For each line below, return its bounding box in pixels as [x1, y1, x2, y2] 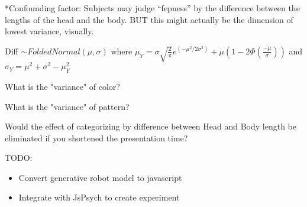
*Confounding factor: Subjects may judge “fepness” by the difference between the [5, 2, 300, 14]
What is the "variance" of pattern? [5, 100, 130, 112]
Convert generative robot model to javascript [18, 171, 182, 183]
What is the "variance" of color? [5, 80, 120, 92]
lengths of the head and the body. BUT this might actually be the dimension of [5, 13, 293, 25]
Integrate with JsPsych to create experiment [18, 191, 180, 203]
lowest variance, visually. [5, 25, 94, 37]
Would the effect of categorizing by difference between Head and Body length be [5, 120, 296, 132]
